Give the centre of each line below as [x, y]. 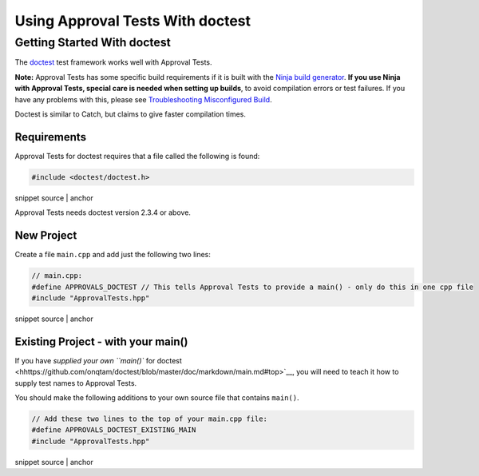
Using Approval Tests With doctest [133, 21]
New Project [46, 236]
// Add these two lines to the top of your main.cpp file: [149, 418]
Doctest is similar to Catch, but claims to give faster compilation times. [131, 114]
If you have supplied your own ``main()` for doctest [99, 360]
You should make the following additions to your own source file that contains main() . [157, 397]
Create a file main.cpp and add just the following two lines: [113, 255]
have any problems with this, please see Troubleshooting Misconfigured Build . [143, 99]
